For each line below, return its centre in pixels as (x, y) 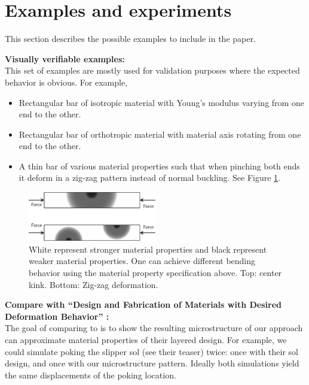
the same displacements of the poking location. (91, 375)
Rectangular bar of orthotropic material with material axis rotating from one (160, 134)
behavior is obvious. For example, (66, 82)
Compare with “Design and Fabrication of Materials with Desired (143, 304)
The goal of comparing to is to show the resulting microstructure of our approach (154, 328)
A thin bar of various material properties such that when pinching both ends (159, 166)
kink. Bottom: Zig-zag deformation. (94, 284)
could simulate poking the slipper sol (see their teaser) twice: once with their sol (152, 351)
